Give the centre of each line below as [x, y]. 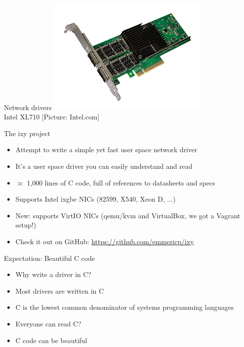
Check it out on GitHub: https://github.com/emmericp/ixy [105, 242]
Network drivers [28, 107]
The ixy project [27, 133]
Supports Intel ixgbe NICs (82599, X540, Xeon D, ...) [95, 199]
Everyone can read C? [48, 324]
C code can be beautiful [51, 340]
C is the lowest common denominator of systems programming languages [124, 307]
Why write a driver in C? [53, 274]
